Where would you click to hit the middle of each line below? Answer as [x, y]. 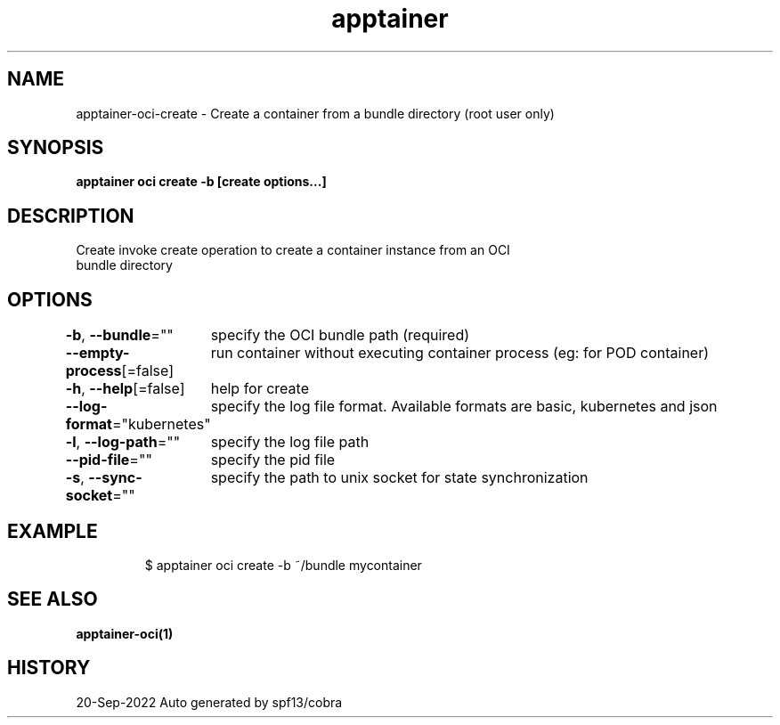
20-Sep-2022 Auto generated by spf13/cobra [209, 702]
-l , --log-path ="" [123, 442]
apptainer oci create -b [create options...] [201, 182]
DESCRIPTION [71, 216]
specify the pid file [273, 460]
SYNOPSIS [56, 148]
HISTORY [49, 668]
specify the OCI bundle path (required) [340, 335]
